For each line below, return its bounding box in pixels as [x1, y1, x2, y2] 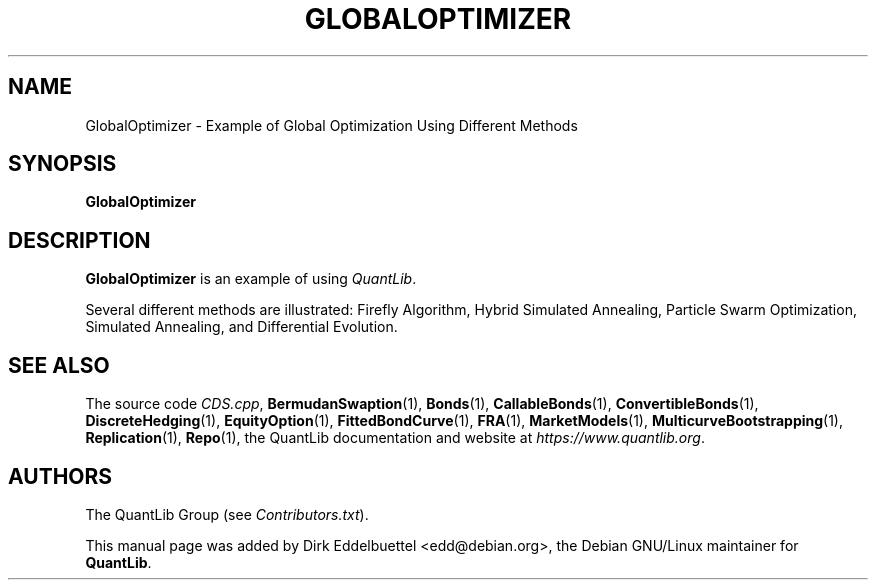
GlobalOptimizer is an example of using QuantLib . [85, 270, 417, 288]
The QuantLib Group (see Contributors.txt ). [85, 505, 369, 523]
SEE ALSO [8, 352, 110, 378]
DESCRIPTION [8, 227, 151, 253]
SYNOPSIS [8, 151, 117, 177]
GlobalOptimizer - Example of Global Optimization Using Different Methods [85, 116, 578, 134]
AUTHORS [8, 463, 113, 489]
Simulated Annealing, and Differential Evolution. [85, 318, 398, 336]
